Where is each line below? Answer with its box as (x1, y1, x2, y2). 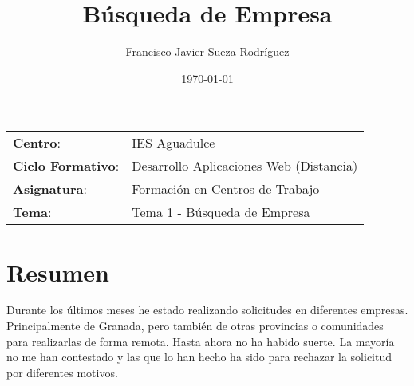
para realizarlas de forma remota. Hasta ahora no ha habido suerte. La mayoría (6, 333, 395, 349)
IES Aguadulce (132, 133, 215, 152)
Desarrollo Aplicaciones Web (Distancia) (132, 156, 358, 175)
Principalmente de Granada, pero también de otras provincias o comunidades (6, 317, 384, 334)
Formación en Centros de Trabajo (132, 179, 320, 199)
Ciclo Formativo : (13, 156, 120, 175)
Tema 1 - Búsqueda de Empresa (132, 203, 310, 222)
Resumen (6, 255, 109, 288)
